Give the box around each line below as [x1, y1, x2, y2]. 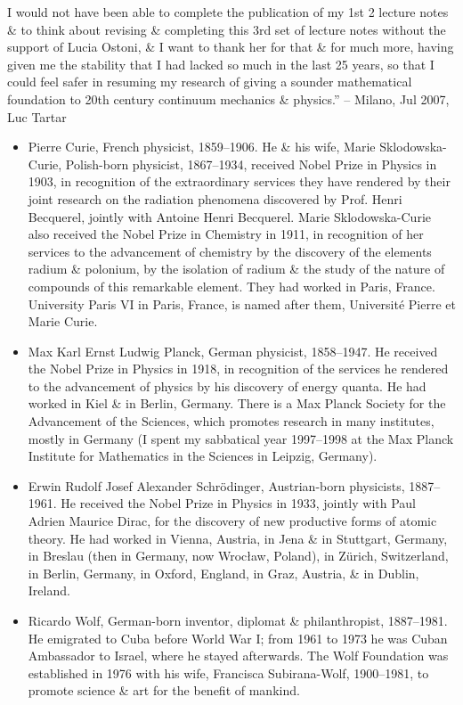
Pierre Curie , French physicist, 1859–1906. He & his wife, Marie [28, 137, 376, 156]
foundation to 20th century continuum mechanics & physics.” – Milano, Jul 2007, [7, 89, 450, 108]
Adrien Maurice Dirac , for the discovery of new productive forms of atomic [28, 512, 437, 530]
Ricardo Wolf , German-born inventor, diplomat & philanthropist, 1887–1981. [28, 611, 448, 629]
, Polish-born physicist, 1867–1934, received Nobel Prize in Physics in [58, 154, 437, 173]
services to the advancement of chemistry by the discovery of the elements [28, 242, 432, 260]
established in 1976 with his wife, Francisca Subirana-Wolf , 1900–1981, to [28, 663, 429, 682]
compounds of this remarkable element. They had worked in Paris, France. [28, 276, 435, 295]
